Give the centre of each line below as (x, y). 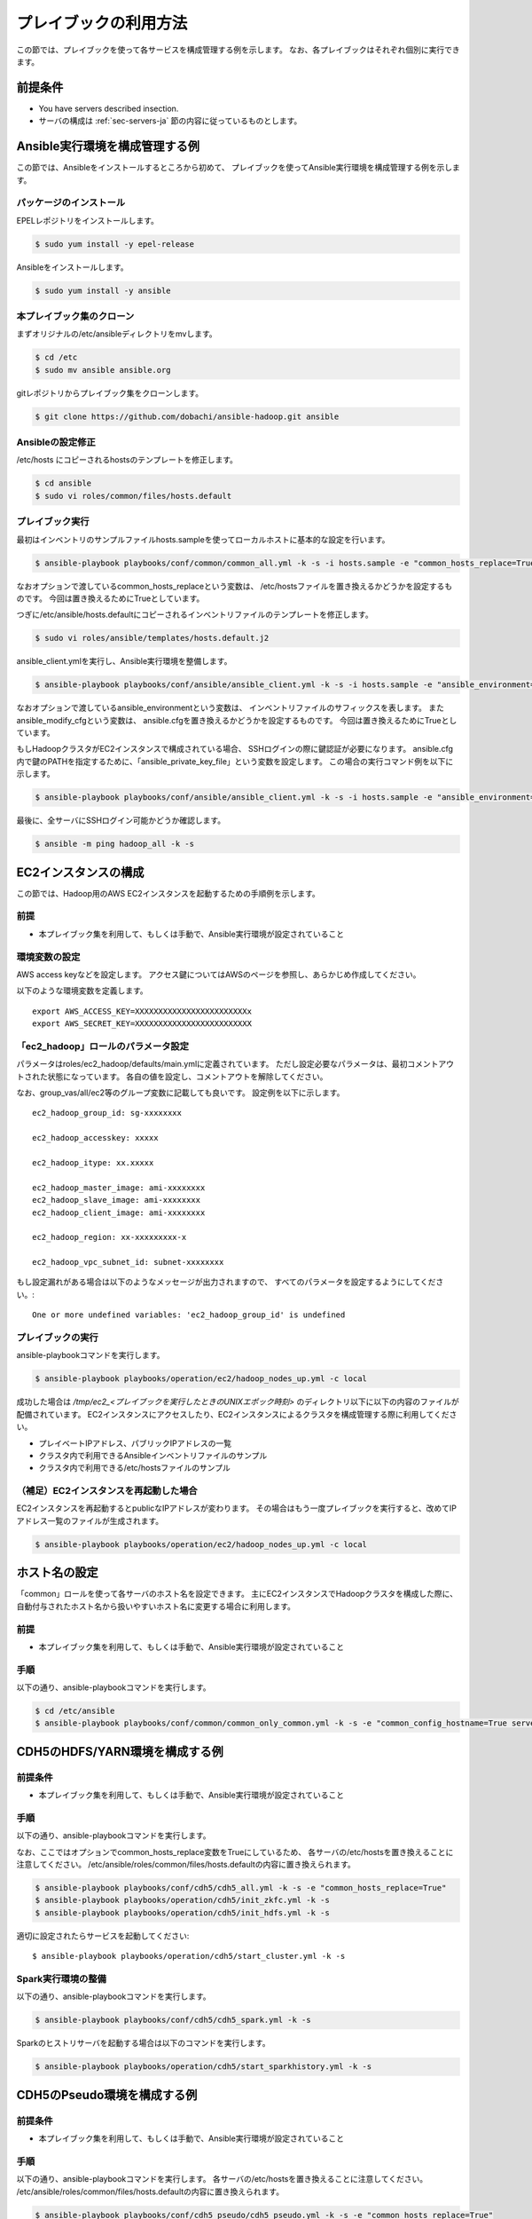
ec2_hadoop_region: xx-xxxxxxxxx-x (110, 1237)
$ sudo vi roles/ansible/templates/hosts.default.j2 (152, 638)
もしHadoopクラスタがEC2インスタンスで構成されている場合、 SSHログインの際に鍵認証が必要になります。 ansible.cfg (235, 749)
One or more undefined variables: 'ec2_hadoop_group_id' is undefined (189, 1315)
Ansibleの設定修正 (56, 442)
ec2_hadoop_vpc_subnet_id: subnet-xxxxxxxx (128, 1262)
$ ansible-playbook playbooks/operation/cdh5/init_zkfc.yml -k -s (182, 1900)
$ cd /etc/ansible (75, 1711)
